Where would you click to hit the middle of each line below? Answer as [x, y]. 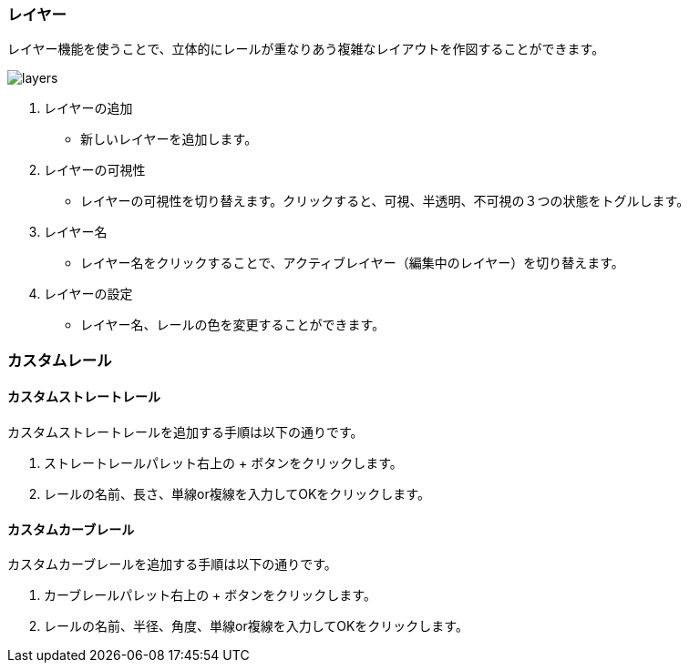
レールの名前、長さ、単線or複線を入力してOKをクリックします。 [237, 493]
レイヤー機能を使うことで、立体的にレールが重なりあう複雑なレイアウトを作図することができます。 [306, 49]
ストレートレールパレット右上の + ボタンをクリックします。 [223, 462]
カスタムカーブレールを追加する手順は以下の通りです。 [172, 564]
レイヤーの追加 [88, 108]
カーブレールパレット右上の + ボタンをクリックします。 [210, 595]
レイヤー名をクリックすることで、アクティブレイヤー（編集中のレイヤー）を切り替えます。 [352, 263]
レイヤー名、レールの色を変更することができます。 [233, 325]
